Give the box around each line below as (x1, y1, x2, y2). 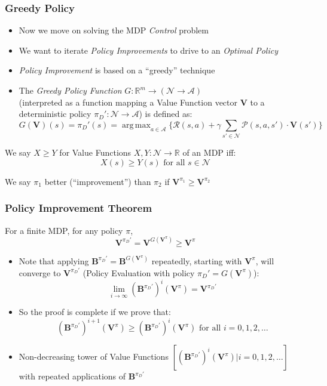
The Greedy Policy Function (19, 84, 122, 96)
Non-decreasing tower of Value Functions (19, 350, 169, 363)
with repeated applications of (19, 370, 126, 382)
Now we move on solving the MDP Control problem (19, 24, 209, 36)
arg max (121, 121, 151, 129)
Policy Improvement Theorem (5, 200, 152, 215)
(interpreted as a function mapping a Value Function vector (19, 95, 237, 108)
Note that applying (19, 254, 89, 267)
